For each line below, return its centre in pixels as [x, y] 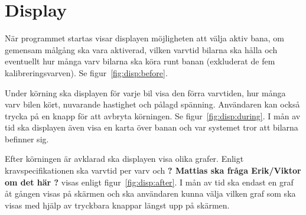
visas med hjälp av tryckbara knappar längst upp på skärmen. [117, 205]
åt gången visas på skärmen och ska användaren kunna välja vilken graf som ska [150, 193]
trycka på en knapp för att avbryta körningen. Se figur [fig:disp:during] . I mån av [153, 115]
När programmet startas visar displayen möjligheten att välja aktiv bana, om [145, 38]
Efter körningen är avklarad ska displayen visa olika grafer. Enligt [124, 159]
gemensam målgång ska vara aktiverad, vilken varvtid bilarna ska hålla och [141, 49]
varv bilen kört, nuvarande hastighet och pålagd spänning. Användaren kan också [152, 104]
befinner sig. [27, 139]
